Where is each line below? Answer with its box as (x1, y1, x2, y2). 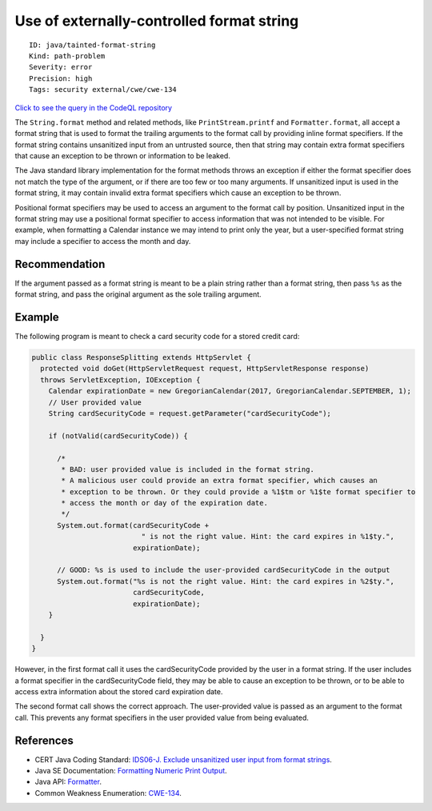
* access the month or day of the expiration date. (61, 498, 268, 508)
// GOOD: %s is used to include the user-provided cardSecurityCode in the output (57, 565, 391, 575)
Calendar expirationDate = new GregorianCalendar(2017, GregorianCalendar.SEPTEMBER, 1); (48, 386, 412, 396)
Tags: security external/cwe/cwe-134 (29, 85, 178, 94)
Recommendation (14, 257, 106, 271)
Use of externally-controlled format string (14, 12, 299, 30)
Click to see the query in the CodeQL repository (14, 102, 172, 112)
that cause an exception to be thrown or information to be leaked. (14, 151, 231, 161)
